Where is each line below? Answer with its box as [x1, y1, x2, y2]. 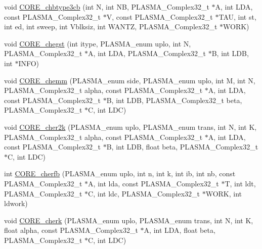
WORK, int [205, 188, 242, 198]
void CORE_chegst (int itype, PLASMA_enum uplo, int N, [4, 38, 191, 48]
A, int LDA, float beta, [144, 225, 215, 235]
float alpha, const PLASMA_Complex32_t [4, 225, 138, 235]
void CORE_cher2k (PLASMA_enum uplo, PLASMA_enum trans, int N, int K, [4, 121, 257, 132]
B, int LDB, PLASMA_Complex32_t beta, [106, 94, 242, 105]
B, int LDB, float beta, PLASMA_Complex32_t [106, 141, 258, 152]
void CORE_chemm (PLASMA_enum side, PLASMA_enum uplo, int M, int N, [4, 75, 255, 85]
